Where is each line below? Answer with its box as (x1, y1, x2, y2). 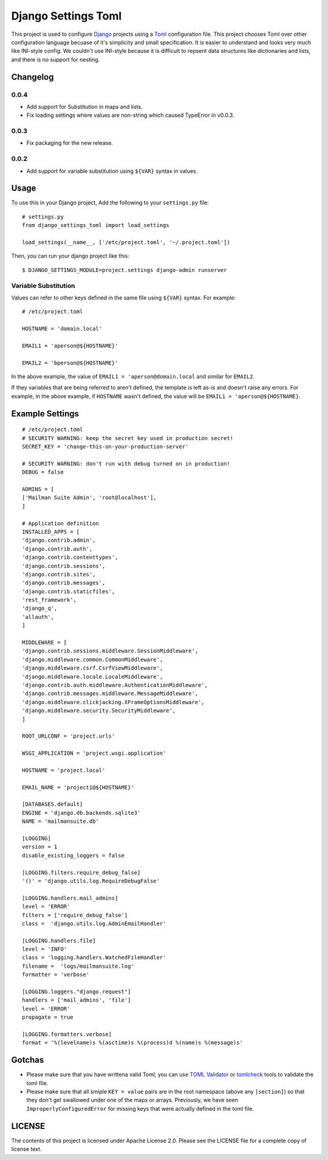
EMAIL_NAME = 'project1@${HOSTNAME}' (22, 784, 135, 791)
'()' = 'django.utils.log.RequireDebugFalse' (22, 877, 160, 884)
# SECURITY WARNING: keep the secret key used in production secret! (22, 435, 234, 441)
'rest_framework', (22, 596, 77, 604)
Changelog (11, 72, 54, 82)
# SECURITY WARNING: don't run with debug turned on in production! (22, 460, 230, 467)
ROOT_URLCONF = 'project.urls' (22, 733, 115, 739)
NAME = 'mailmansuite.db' (22, 818, 100, 825)
